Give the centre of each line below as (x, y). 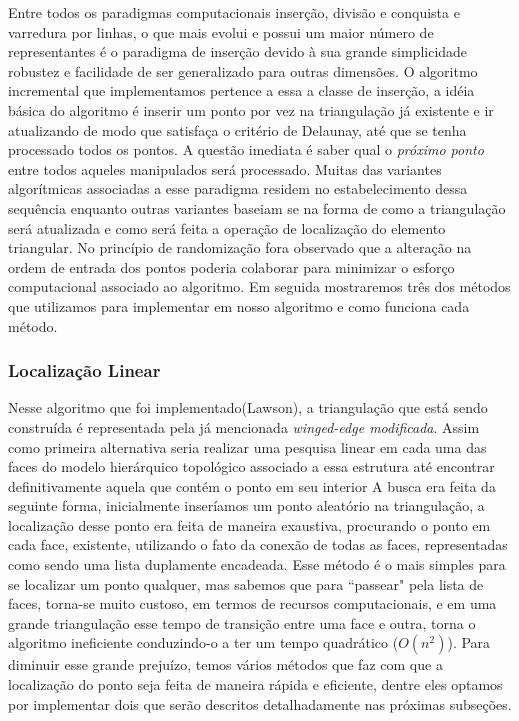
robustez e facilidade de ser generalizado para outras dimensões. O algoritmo (243, 70)
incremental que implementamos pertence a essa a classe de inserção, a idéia (241, 90)
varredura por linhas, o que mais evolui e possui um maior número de (221, 31)
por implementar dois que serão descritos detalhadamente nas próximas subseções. (260, 703)
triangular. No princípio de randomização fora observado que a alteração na (240, 247)
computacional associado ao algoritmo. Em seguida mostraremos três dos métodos (259, 286)
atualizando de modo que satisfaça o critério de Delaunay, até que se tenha (237, 129)
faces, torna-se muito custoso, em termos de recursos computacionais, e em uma (252, 603)
